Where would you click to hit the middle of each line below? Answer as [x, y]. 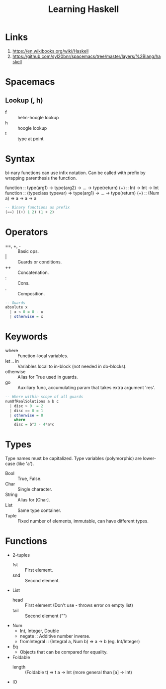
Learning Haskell [83, 9]
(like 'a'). [25, 464]
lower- [150, 459]
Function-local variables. [43, 356]
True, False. [30, 479]
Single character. [35, 489]
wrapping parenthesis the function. [41, 178]
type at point [31, 139]
